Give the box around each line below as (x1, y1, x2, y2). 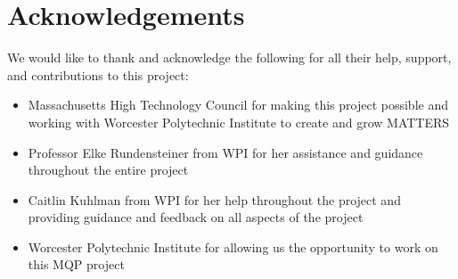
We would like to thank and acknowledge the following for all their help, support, (7, 48, 452, 67)
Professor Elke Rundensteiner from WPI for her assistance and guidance (28, 143, 423, 161)
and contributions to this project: (7, 65, 189, 84)
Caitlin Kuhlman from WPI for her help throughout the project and (28, 190, 401, 209)
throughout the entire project (28, 160, 189, 179)
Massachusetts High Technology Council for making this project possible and (28, 95, 448, 114)
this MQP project (28, 255, 125, 274)
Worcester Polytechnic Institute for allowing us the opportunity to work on (28, 237, 438, 256)
